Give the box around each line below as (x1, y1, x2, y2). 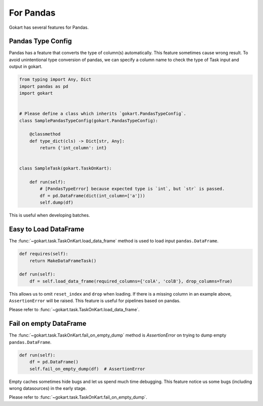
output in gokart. (9, 64, 42, 69)
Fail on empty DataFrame (9, 320, 87, 328)
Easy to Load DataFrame (9, 225, 85, 234)
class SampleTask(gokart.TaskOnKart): (19, 166, 112, 171)
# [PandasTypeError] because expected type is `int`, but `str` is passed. (39, 186, 225, 192)
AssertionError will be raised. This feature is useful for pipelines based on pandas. (9, 298, 181, 304)
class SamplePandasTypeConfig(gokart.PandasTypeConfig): (19, 118, 158, 123)
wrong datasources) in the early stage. (9, 385, 87, 391)
